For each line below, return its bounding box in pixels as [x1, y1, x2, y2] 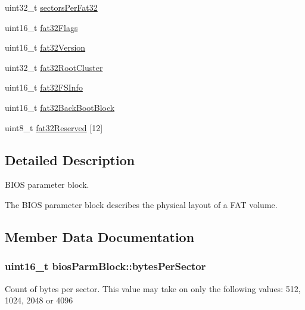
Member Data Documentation [5, 227, 195, 246]
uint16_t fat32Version [5, 41, 86, 54]
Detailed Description [5, 150, 135, 169]
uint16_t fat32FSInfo [5, 81, 83, 94]
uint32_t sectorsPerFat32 [5, 1, 98, 13]
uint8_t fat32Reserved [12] [5, 121, 103, 134]
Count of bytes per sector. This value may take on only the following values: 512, [5, 282, 301, 294]
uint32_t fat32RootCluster [5, 61, 103, 73]
